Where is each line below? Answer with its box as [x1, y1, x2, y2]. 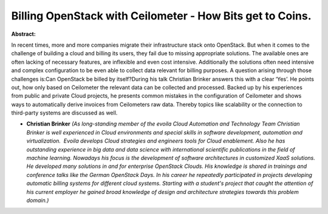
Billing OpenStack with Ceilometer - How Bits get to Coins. [11, 9, 312, 22]
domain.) [26, 196, 49, 204]
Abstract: [11, 30, 36, 38]
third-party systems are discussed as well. [11, 109, 118, 116]
